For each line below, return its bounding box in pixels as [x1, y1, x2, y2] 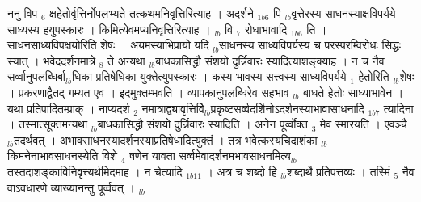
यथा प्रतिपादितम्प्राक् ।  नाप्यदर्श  [7, 99, 134, 116]
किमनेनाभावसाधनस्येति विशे [7, 147, 118, 164]
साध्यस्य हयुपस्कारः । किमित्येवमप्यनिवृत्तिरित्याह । [7, 20, 211, 37]
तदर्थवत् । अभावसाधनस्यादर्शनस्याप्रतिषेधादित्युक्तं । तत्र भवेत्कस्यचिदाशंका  [13, 131, 322, 148]
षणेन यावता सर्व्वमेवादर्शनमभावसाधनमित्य [129, 147, 291, 164]
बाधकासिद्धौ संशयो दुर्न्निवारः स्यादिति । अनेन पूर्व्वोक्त [97, 116, 308, 133]
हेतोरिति [358, 68, 389, 85]
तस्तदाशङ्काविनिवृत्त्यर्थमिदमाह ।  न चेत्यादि [7, 162, 183, 179]
